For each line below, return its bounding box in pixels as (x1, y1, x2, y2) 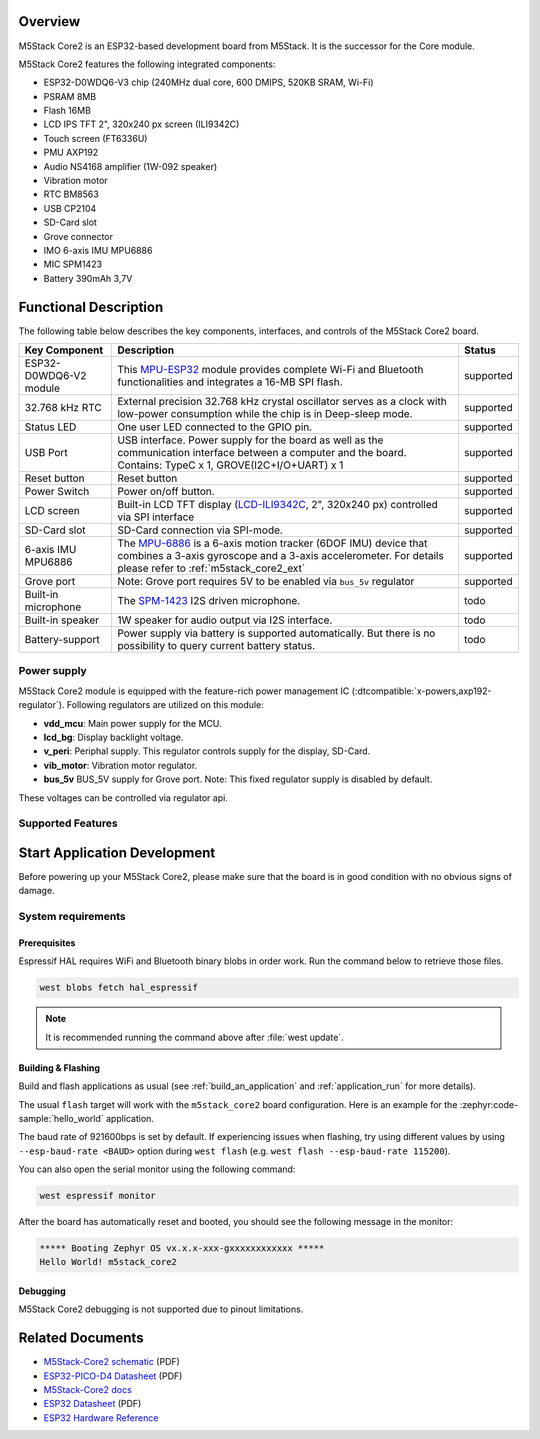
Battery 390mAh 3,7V (43, 272, 133, 284)
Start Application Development (18, 844, 216, 861)
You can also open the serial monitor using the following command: (18, 1163, 296, 1175)
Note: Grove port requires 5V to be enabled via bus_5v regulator (116, 575, 415, 589)
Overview (18, 13, 81, 30)
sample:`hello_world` (18, 1112, 104, 1124)
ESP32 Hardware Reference (43, 1411, 159, 1424)
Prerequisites (18, 936, 76, 949)
